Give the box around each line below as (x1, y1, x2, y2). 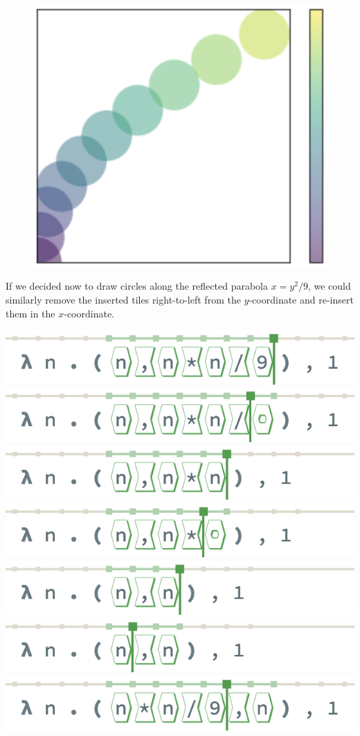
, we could (307, 279, 351, 293)
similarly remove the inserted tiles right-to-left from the (6, 292, 241, 307)
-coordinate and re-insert (249, 292, 354, 307)
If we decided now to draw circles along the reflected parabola (6, 279, 268, 293)
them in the (6, 306, 55, 320)
